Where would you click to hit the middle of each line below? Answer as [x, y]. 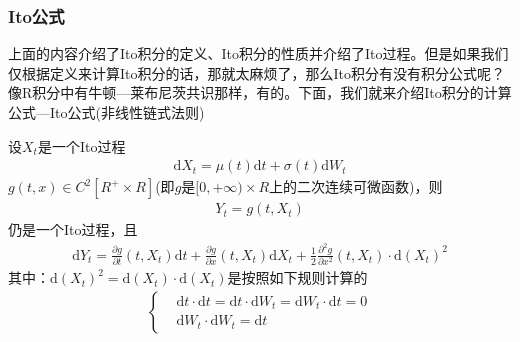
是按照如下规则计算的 [297, 277]
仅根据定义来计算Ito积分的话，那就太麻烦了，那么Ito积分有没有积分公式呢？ [256, 72]
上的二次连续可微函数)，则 [356, 186]
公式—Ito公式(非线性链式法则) [106, 112]
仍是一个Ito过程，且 [73, 229]
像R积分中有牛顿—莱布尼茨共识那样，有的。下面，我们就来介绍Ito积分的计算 [260, 92]
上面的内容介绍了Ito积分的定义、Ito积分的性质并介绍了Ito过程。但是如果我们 [258, 53]
